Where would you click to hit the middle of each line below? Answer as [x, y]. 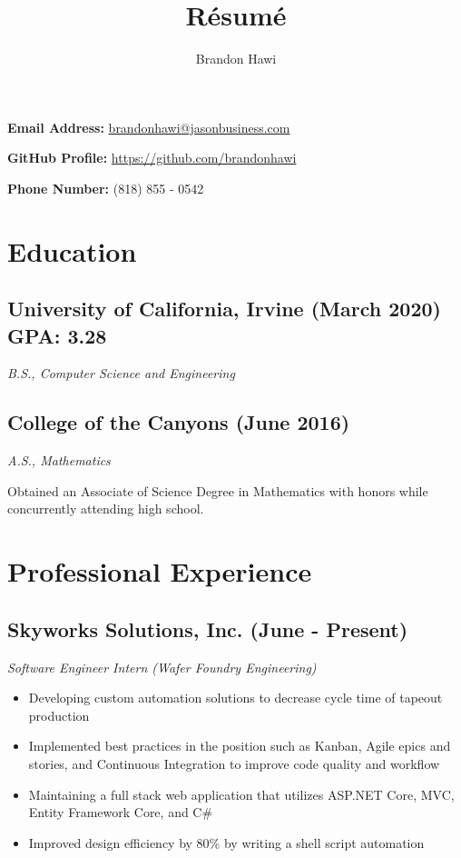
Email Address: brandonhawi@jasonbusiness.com [149, 127]
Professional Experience [160, 571]
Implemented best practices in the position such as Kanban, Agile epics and [240, 746]
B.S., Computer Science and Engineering [121, 373]
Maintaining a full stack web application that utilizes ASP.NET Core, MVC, [241, 794]
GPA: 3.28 [57, 335]
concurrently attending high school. [106, 509]
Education [72, 250]
